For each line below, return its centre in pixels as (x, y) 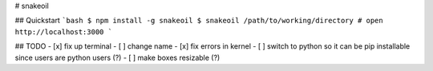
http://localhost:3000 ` (63, 32)
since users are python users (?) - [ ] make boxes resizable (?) (117, 57)
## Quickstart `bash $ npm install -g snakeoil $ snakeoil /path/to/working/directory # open (199, 21)
